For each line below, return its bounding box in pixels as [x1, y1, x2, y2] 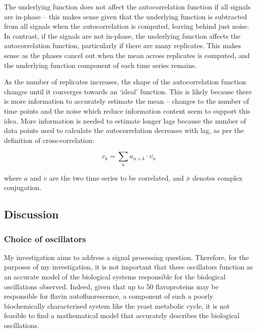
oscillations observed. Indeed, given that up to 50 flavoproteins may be [4, 281, 219, 291]
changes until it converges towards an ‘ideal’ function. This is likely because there [4, 86, 252, 96]
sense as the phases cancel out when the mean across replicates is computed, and [4, 50, 250, 60]
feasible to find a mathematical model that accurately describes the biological [4, 310, 240, 321]
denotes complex [192, 172, 243, 183]
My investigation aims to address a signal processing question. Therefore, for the [4, 252, 249, 262]
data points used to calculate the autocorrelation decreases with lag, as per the [4, 125, 244, 135]
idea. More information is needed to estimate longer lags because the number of [4, 115, 246, 126]
